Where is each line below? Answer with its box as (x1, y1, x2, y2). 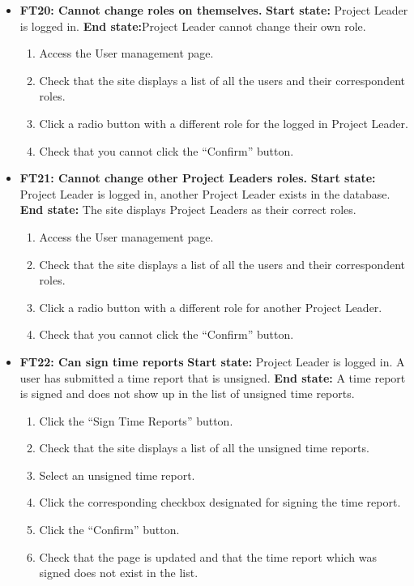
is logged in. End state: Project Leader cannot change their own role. (19, 17, 366, 34)
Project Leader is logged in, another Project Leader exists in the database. (19, 185, 391, 202)
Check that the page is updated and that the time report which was (39, 548, 377, 565)
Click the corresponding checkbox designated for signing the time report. (39, 494, 401, 511)
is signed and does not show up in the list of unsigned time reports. (19, 385, 355, 402)
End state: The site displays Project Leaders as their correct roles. (19, 201, 356, 218)
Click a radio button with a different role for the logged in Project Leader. (39, 114, 408, 131)
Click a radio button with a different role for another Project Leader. (39, 298, 382, 315)
